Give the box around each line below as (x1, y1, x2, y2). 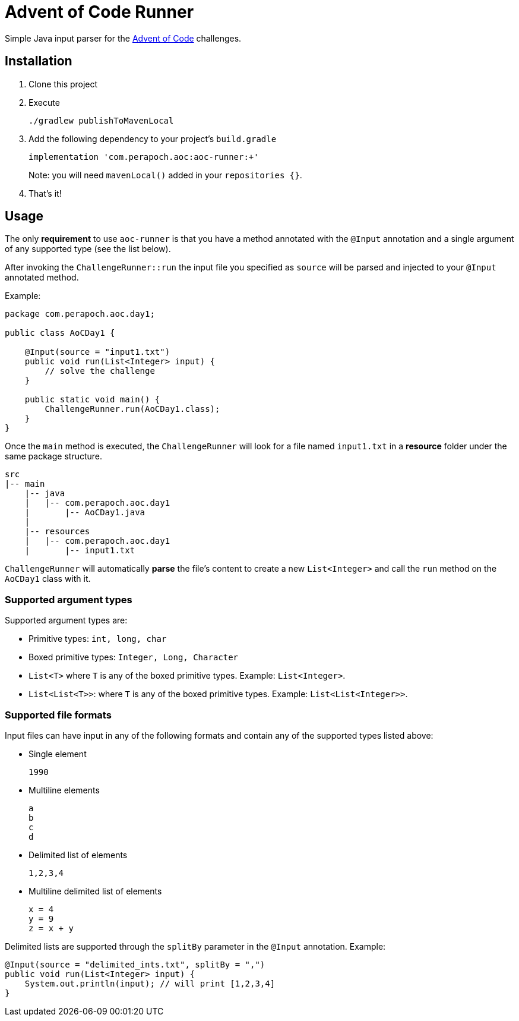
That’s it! (29, 188, 62, 198)
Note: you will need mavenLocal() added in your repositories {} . (29, 169, 302, 180)
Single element (29, 748, 87, 759)
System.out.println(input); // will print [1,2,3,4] (24, 978, 276, 988)
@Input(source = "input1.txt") (24, 347, 170, 357)
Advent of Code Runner (5, 2, 194, 22)
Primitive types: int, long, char (29, 634, 167, 644)
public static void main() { (24, 395, 160, 405)
